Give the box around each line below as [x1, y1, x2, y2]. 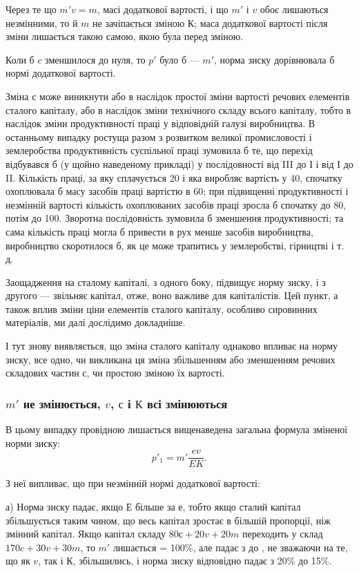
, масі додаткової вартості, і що [97, 2, 229, 16]
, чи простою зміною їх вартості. [86, 365, 225, 380]
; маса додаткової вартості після [194, 15, 328, 30]
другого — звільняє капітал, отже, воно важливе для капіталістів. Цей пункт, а [6, 288, 338, 303]
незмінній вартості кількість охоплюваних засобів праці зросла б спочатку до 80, [6, 197, 347, 211]
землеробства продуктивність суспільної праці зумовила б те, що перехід [6, 143, 313, 158]
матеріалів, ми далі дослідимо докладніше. [6, 315, 186, 330]
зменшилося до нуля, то [45, 52, 146, 66]
